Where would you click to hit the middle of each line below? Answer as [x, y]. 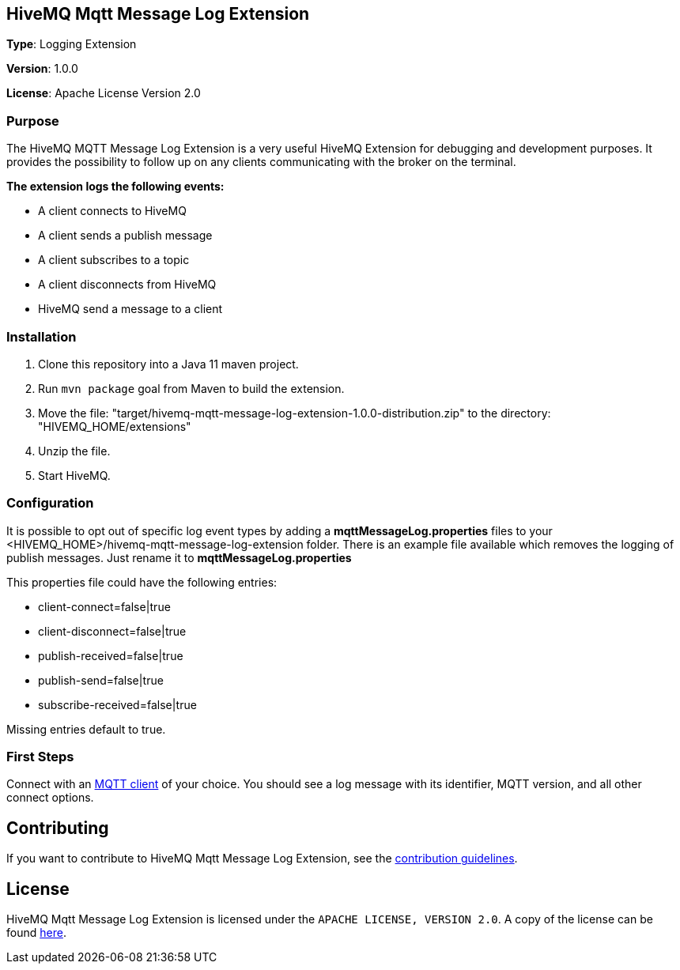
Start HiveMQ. [74, 475]
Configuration [50, 503]
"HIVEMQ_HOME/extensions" [115, 426]
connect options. [50, 798]
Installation [42, 336]
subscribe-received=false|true [117, 704]
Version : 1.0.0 [42, 69]
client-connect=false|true [104, 606]
